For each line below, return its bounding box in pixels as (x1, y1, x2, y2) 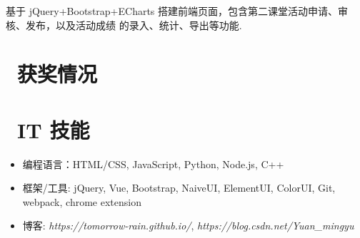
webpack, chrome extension (22, 194, 141, 209)
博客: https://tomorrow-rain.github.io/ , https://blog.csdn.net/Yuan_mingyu (22, 218, 354, 233)
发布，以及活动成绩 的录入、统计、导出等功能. (25, 17, 242, 32)
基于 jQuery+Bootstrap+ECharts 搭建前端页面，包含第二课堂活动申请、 (6, 4, 339, 18)
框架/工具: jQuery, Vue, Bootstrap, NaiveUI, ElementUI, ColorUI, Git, (22, 180, 336, 195)
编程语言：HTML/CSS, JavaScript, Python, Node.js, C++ (22, 156, 284, 171)
